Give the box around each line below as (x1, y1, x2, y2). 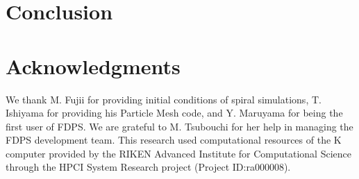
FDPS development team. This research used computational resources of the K (6, 133, 342, 147)
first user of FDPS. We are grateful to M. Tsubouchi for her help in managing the (6, 119, 353, 133)
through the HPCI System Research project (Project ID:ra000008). (6, 160, 291, 174)
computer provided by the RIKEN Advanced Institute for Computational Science (6, 146, 351, 160)
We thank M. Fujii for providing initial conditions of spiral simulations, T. (6, 92, 322, 106)
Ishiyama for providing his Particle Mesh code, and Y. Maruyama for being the (6, 105, 343, 120)
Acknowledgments (6, 51, 181, 80)
